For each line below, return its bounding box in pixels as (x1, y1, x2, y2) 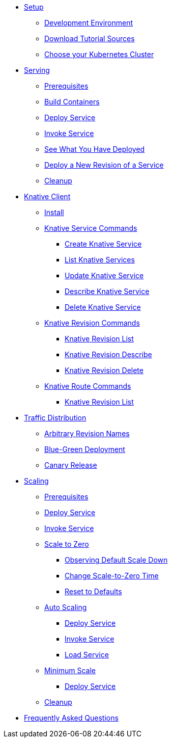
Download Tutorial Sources (44, 34, 135, 43)
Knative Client (24, 192, 71, 201)
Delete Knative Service (65, 303, 141, 311)
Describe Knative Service (65, 287, 150, 296)
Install (44, 208, 64, 217)
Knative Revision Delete (65, 366, 144, 375)
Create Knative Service (65, 240, 142, 248)
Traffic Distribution (24, 413, 87, 422)
